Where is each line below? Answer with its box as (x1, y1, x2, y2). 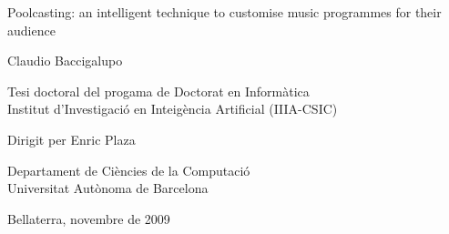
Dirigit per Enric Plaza (7, 129, 136, 148)
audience (7, 20, 56, 39)
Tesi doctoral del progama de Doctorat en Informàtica (7, 81, 310, 100)
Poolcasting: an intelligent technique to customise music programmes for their (7, 3, 442, 21)
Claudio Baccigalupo (7, 51, 123, 70)
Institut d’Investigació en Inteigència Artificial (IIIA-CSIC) (7, 99, 338, 118)
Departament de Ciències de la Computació (7, 160, 250, 179)
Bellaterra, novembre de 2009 (7, 209, 170, 228)
